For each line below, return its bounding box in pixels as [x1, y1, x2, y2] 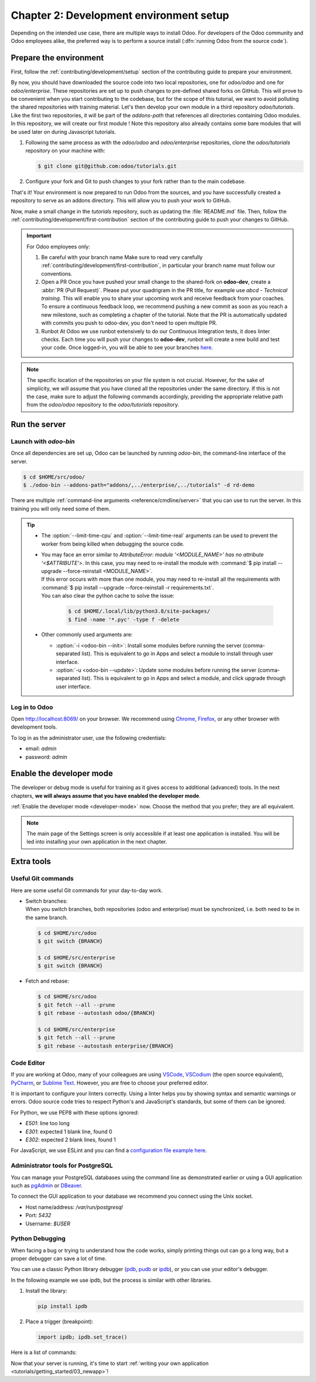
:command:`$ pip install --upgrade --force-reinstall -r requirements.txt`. [41, 584, 214, 591]
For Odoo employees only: [26, 243, 91, 250]
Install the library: [25, 1288, 67, 1295]
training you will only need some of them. [11, 505, 111, 512]
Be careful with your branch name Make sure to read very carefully [41, 254, 203, 261]
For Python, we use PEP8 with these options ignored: [11, 1109, 139, 1116]
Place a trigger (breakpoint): [25, 1318, 94, 1325]
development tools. [11, 723, 57, 730]
